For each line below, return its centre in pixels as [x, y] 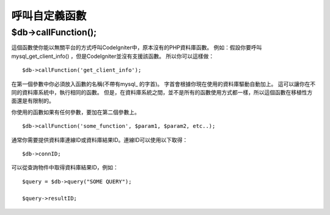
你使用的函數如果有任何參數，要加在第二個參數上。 [75, 112]
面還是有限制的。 [33, 101]
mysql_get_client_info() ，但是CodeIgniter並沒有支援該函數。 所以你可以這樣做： [113, 56]
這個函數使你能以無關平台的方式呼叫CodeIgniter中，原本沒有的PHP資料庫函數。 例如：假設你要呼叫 [137, 48]
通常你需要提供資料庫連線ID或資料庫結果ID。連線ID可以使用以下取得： [100, 139]
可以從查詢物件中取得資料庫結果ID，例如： [65, 167]
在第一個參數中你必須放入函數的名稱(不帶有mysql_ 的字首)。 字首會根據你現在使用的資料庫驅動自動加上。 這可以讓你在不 [163, 84]
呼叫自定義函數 [49, 16]
